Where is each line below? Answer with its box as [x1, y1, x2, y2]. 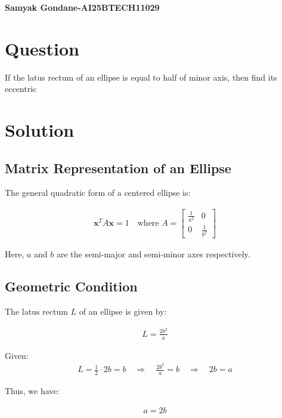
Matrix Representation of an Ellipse [5, 158, 231, 177]
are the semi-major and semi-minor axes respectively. [56, 248, 250, 260]
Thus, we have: [5, 385, 60, 397]
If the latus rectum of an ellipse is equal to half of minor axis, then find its [5, 70, 277, 83]
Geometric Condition [5, 277, 138, 296]
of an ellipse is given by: [79, 305, 167, 318]
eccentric [5, 82, 37, 95]
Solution [5, 118, 75, 142]
